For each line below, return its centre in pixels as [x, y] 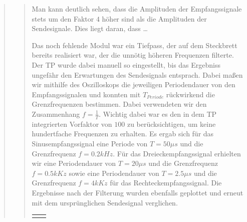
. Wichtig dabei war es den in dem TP [158, 114]
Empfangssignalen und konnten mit [86, 94]
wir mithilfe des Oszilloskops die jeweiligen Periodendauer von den [134, 84]
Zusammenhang [56, 114]
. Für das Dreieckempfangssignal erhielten [177, 153]
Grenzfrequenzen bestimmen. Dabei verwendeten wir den [119, 104]
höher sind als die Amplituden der [154, 18]
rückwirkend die [190, 94]
